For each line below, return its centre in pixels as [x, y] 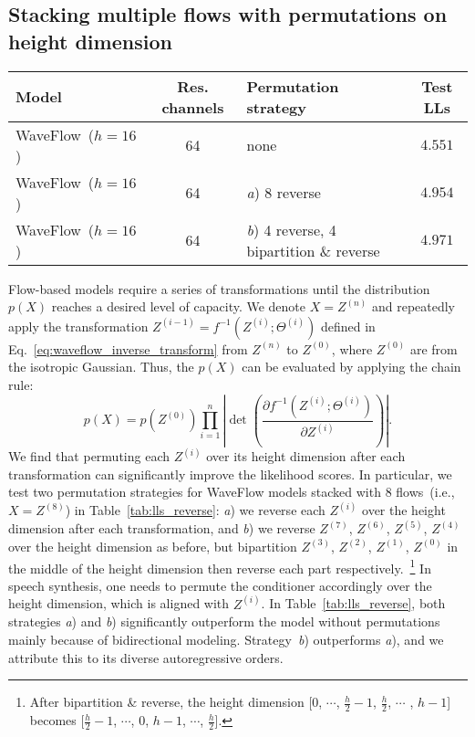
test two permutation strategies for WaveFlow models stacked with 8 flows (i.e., [232, 492]
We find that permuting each [89, 456]
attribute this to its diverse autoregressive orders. [146, 657]
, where [352, 348]
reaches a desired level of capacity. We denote [179, 306]
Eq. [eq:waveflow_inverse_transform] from [128, 348]
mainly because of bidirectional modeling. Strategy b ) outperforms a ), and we [226, 640]
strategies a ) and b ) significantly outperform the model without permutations [224, 621]
